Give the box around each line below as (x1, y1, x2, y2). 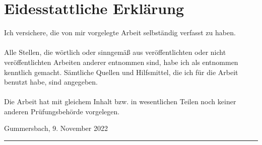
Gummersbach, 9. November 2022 (4, 123, 108, 133)
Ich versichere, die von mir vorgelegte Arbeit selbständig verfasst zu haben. (4, 27, 236, 38)
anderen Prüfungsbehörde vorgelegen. (4, 106, 120, 116)
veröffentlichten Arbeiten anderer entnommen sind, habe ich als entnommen (4, 56, 238, 67)
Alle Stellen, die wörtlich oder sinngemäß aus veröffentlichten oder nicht (4, 47, 226, 57)
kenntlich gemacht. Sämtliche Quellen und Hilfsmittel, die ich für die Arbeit (4, 66, 238, 77)
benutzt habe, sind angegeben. (4, 77, 98, 87)
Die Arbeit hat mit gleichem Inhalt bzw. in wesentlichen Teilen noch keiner (4, 96, 236, 107)
